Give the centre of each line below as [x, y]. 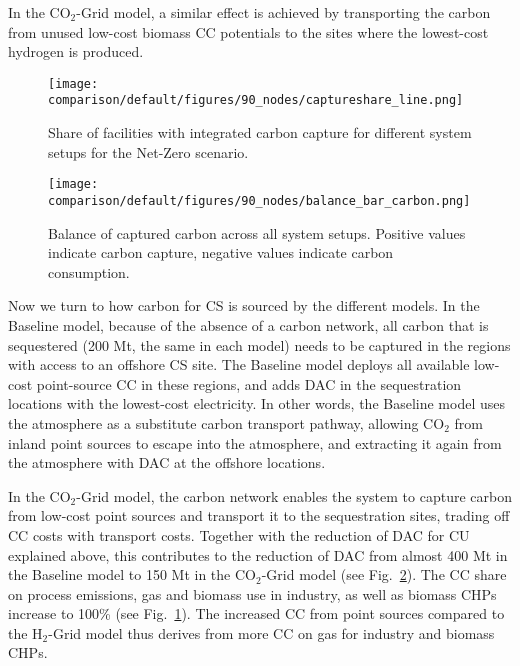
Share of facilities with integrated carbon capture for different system [260, 132]
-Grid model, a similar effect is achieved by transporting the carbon [283, 12]
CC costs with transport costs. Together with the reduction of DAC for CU [239, 534]
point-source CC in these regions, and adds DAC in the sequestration [249, 383]
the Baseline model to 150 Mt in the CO [132, 574]
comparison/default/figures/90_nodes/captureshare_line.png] [256, 100]
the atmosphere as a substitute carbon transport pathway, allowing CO [226, 422]
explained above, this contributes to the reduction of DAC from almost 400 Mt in [258, 554]
